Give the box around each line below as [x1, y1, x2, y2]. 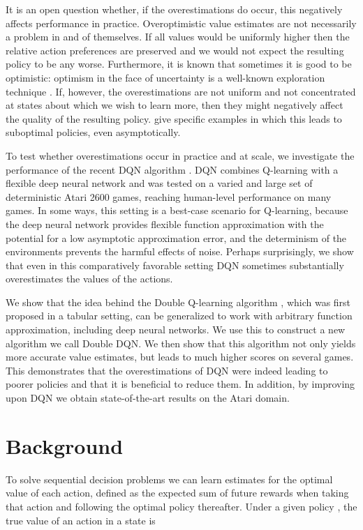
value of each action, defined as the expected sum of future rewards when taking [6, 485, 349, 500]
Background [6, 431, 124, 460]
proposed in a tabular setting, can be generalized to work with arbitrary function [6, 308, 353, 323]
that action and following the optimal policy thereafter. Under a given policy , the [6, 499, 357, 513]
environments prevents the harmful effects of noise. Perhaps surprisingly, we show [6, 244, 354, 259]
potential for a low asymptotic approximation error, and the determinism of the [6, 230, 347, 245]
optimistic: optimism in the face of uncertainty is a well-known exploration [6, 70, 325, 84]
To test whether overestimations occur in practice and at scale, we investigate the [6, 148, 355, 162]
